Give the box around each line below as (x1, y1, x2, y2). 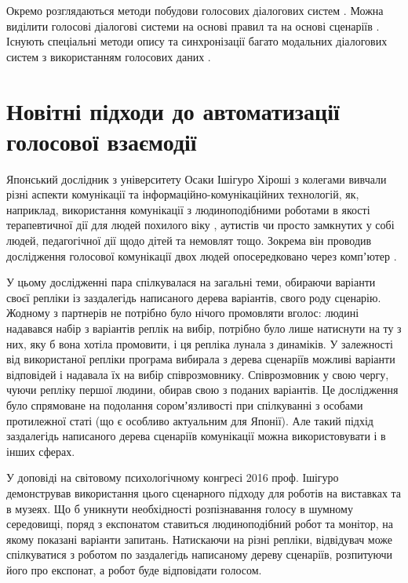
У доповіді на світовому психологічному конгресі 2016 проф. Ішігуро (6, 469, 339, 486)
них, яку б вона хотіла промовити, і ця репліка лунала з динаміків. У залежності (6, 335, 393, 352)
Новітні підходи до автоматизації (6, 94, 340, 126)
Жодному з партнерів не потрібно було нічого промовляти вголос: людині (6, 304, 359, 321)
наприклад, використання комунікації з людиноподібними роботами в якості (6, 201, 370, 217)
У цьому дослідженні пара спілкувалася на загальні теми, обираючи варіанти (6, 274, 376, 290)
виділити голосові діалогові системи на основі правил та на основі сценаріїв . (6, 17, 380, 34)
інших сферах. (6, 443, 75, 459)
